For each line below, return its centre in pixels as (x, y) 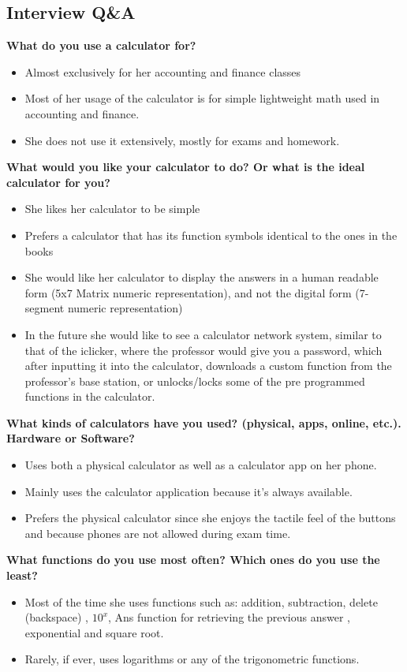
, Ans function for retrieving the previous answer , (229, 617)
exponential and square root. (94, 632)
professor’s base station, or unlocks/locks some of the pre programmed (195, 381)
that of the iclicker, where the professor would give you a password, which (203, 350)
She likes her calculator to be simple (112, 209)
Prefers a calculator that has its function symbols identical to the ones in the (211, 235)
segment (45, 308)
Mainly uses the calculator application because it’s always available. (189, 491)
